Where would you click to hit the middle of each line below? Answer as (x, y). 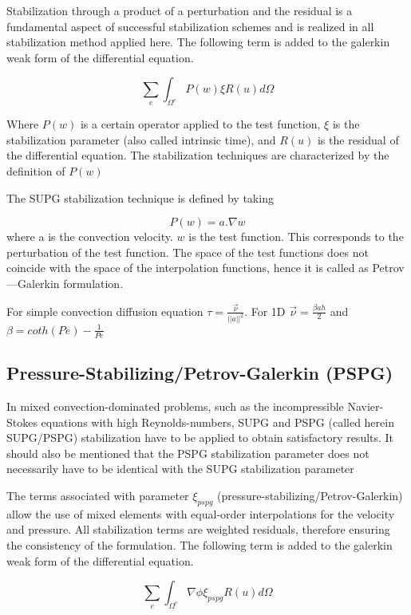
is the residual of (358, 139)
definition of (36, 170)
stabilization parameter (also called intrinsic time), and (141, 139)
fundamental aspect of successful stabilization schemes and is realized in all (190, 26)
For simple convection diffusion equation (105, 311)
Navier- (366, 406)
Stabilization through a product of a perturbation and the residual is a (180, 10)
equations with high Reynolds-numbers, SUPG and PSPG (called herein (217, 422)
